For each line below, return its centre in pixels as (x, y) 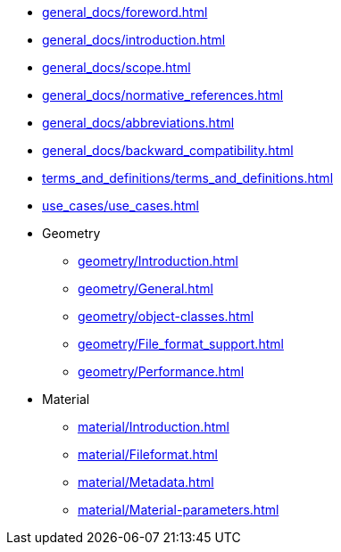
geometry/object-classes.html (166, 316)
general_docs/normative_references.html (163, 95)
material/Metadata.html (146, 482)
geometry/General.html (146, 288)
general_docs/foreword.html (125, 12)
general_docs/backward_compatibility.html (168, 150)
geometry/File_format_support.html (181, 344)
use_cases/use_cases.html (121, 206)
